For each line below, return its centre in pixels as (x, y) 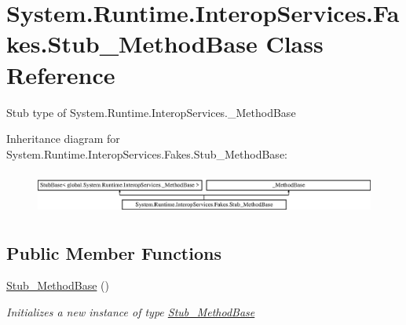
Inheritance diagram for (63, 139)
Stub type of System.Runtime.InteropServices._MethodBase (151, 112)
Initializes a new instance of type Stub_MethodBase (131, 311)
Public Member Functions (114, 252)
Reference (61, 74)
